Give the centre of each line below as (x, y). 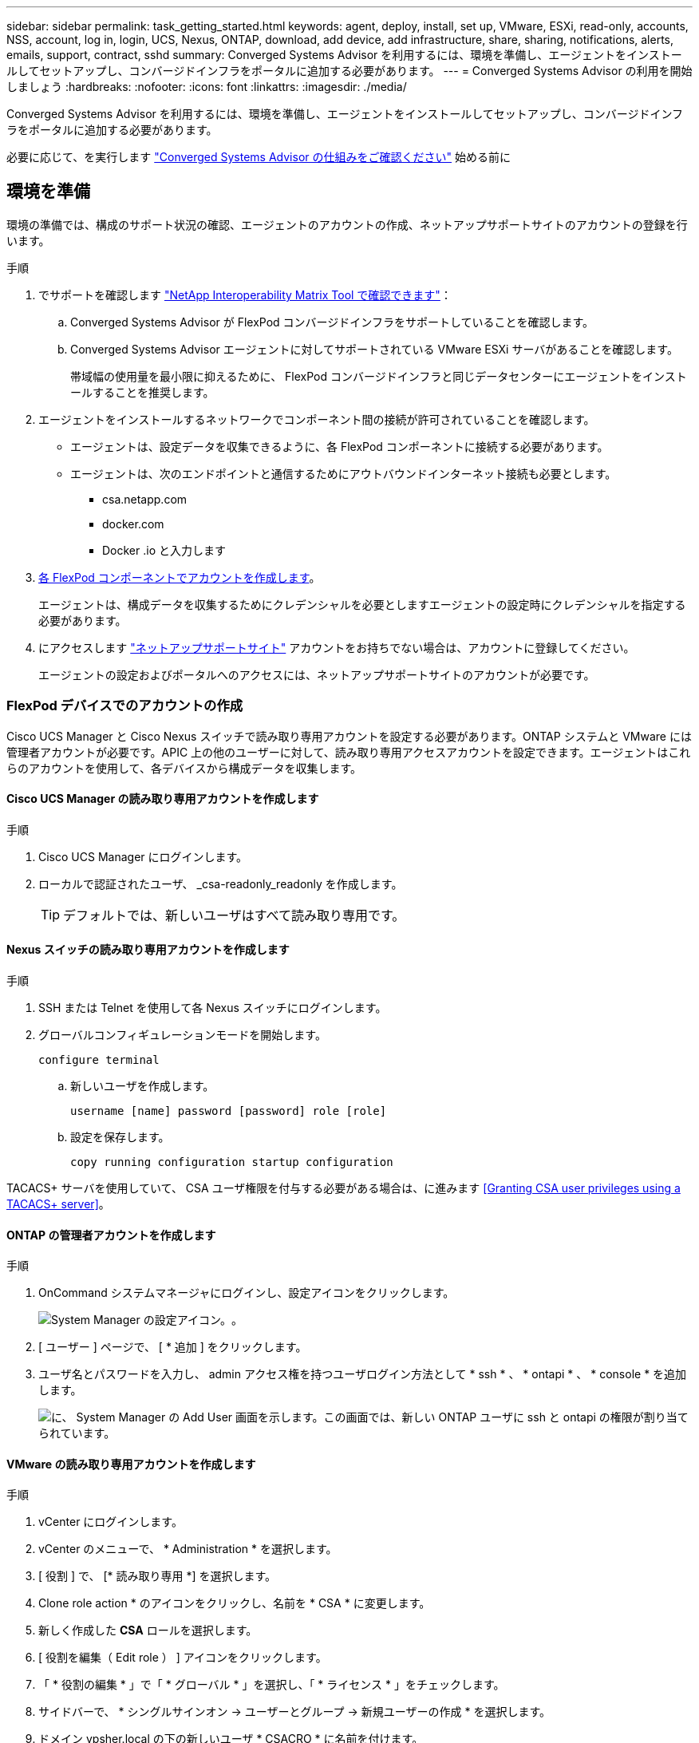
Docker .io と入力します (164, 550)
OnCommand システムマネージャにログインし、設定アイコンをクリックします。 (247, 1293)
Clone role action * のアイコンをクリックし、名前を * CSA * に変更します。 (235, 1603)
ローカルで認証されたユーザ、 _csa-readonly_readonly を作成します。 (221, 883)
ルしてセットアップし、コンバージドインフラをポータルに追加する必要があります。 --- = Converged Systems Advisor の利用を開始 (349, 71)
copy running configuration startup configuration (232, 1162)
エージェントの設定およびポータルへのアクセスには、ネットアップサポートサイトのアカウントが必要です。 (317, 674)
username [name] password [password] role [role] (229, 1111)
